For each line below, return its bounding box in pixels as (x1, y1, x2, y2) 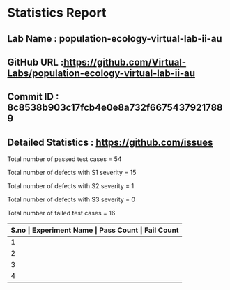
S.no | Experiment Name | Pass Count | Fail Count (10, 225, 179, 235)
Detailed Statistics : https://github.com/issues (7, 136, 213, 148)
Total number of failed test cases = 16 (7, 209, 116, 217)
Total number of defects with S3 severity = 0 (7, 195, 136, 204)
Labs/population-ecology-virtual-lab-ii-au (7, 67, 196, 79)
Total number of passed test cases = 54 (7, 155, 122, 163)
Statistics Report (7, 5, 107, 21)
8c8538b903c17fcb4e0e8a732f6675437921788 (7, 102, 223, 114)
